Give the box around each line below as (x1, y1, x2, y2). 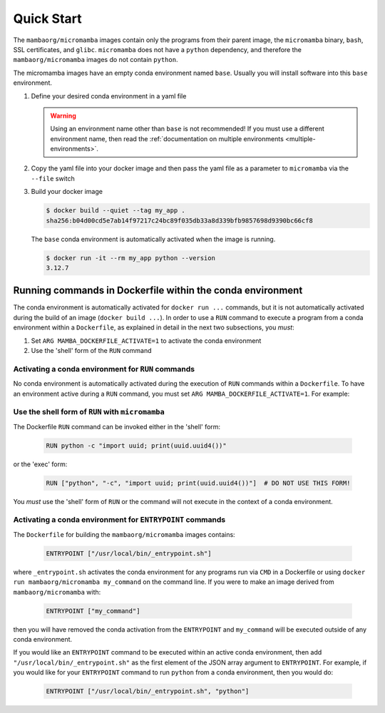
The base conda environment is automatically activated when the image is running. (31, 235, 276, 243)
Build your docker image (31, 188, 103, 196)
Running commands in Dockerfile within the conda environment (13, 284, 303, 297)
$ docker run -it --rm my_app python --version (46, 254, 215, 262)
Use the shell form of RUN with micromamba (13, 407, 165, 417)
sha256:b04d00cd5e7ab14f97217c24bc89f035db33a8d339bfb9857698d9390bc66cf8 (46, 216, 314, 225)
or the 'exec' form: (13, 460, 68, 468)
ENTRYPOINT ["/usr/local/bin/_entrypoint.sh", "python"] (46, 687, 250, 695)
